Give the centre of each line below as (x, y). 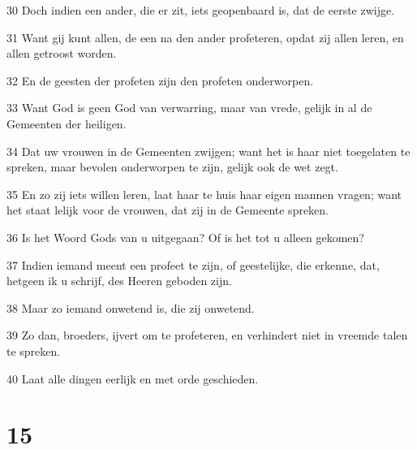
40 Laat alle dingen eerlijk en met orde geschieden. (133, 378)
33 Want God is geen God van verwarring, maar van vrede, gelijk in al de (189, 108)
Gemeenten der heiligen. (67, 123)
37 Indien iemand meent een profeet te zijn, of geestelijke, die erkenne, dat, (193, 264)
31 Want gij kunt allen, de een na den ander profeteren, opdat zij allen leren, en (205, 37)
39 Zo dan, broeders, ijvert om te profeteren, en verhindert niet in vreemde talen (207, 335)
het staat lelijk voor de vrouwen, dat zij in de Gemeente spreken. (168, 210)
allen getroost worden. (62, 53)
